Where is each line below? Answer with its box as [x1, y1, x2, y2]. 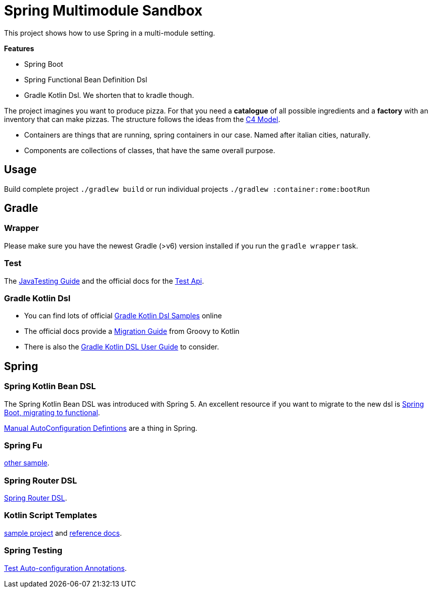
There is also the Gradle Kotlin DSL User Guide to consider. [24, 342, 220, 351]
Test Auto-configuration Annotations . [4, 563, 127, 572]
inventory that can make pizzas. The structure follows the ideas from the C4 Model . [4, 114, 280, 124]
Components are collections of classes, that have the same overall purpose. [24, 146, 275, 155]
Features [4, 44, 34, 53]
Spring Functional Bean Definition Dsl [24, 75, 147, 84]
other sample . [4, 458, 50, 467]
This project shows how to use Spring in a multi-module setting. [4, 28, 215, 37]
